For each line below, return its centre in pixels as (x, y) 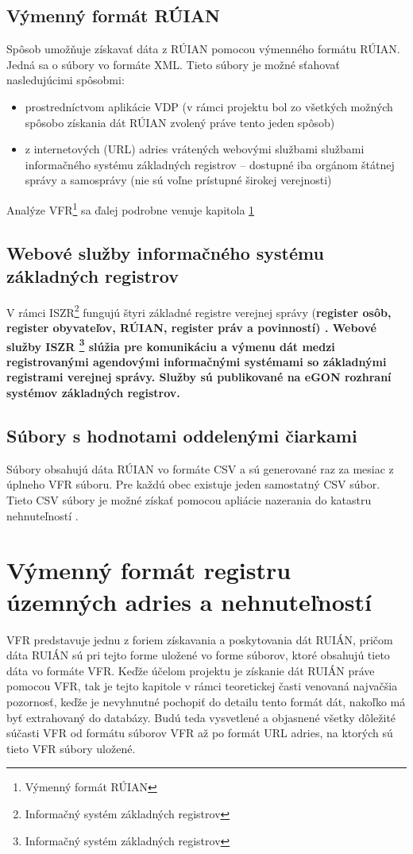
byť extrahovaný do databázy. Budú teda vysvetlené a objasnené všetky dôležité (201, 717)
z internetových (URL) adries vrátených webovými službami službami (195, 149)
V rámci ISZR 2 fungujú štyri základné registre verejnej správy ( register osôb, (199, 311)
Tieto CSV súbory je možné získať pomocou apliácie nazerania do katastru (189, 500)
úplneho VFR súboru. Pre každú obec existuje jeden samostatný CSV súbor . (193, 484)
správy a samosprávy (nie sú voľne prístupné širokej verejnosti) (178, 180)
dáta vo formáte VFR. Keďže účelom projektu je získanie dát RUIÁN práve (191, 670)
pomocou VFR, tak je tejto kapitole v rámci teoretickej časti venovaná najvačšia (202, 686)
